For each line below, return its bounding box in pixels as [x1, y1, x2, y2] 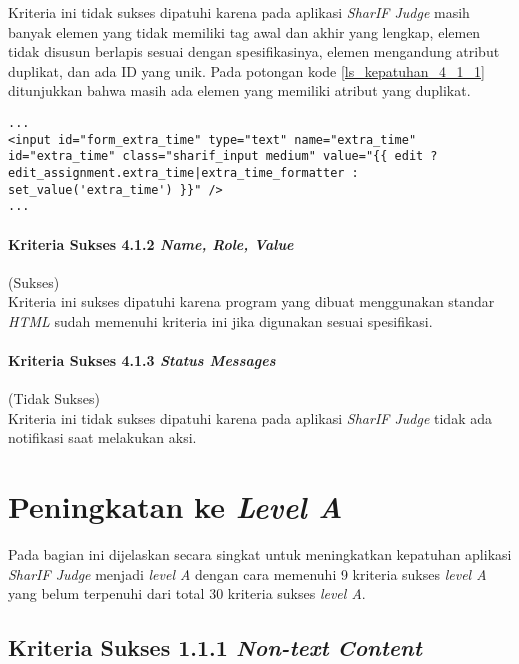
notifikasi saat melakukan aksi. [8, 427, 197, 448]
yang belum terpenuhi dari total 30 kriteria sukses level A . [8, 583, 366, 604]
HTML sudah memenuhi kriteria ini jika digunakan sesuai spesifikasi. [8, 310, 433, 331]
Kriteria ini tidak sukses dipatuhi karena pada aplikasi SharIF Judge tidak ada [8, 407, 492, 428]
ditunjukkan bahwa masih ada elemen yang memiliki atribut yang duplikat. [8, 80, 471, 101]
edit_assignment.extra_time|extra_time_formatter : [8, 165, 359, 180]
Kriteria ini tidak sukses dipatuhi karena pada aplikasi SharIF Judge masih [8, 2, 470, 22]
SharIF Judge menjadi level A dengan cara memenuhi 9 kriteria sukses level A [8, 563, 487, 584]
